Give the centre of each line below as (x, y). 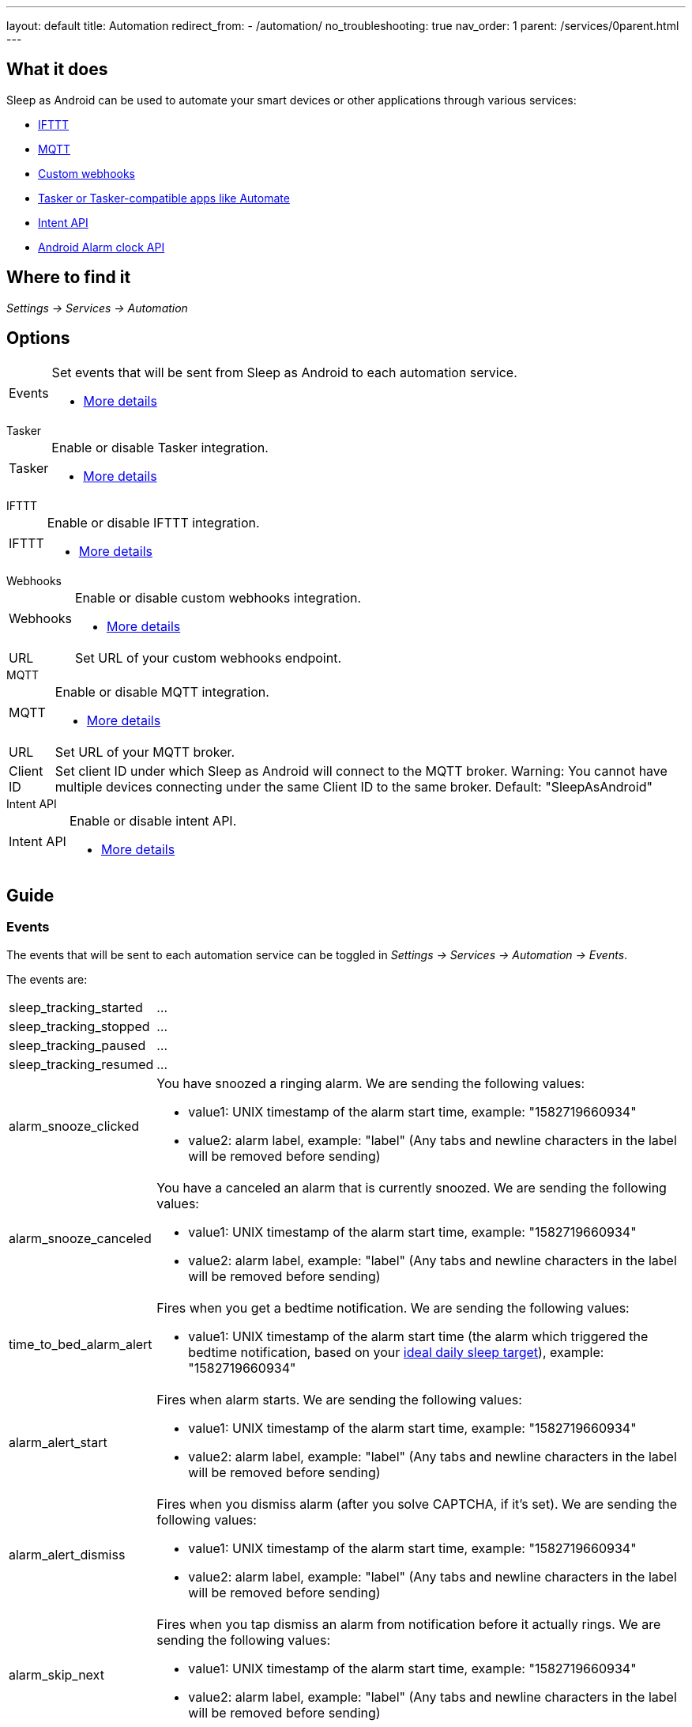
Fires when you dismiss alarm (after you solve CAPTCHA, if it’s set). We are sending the (417, 1504)
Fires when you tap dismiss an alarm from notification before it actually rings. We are (409, 1624)
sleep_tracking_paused (77, 1045)
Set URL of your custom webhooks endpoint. (208, 658)
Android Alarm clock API (102, 247)
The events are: (47, 979)
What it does (57, 70)
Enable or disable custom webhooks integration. (218, 597)
